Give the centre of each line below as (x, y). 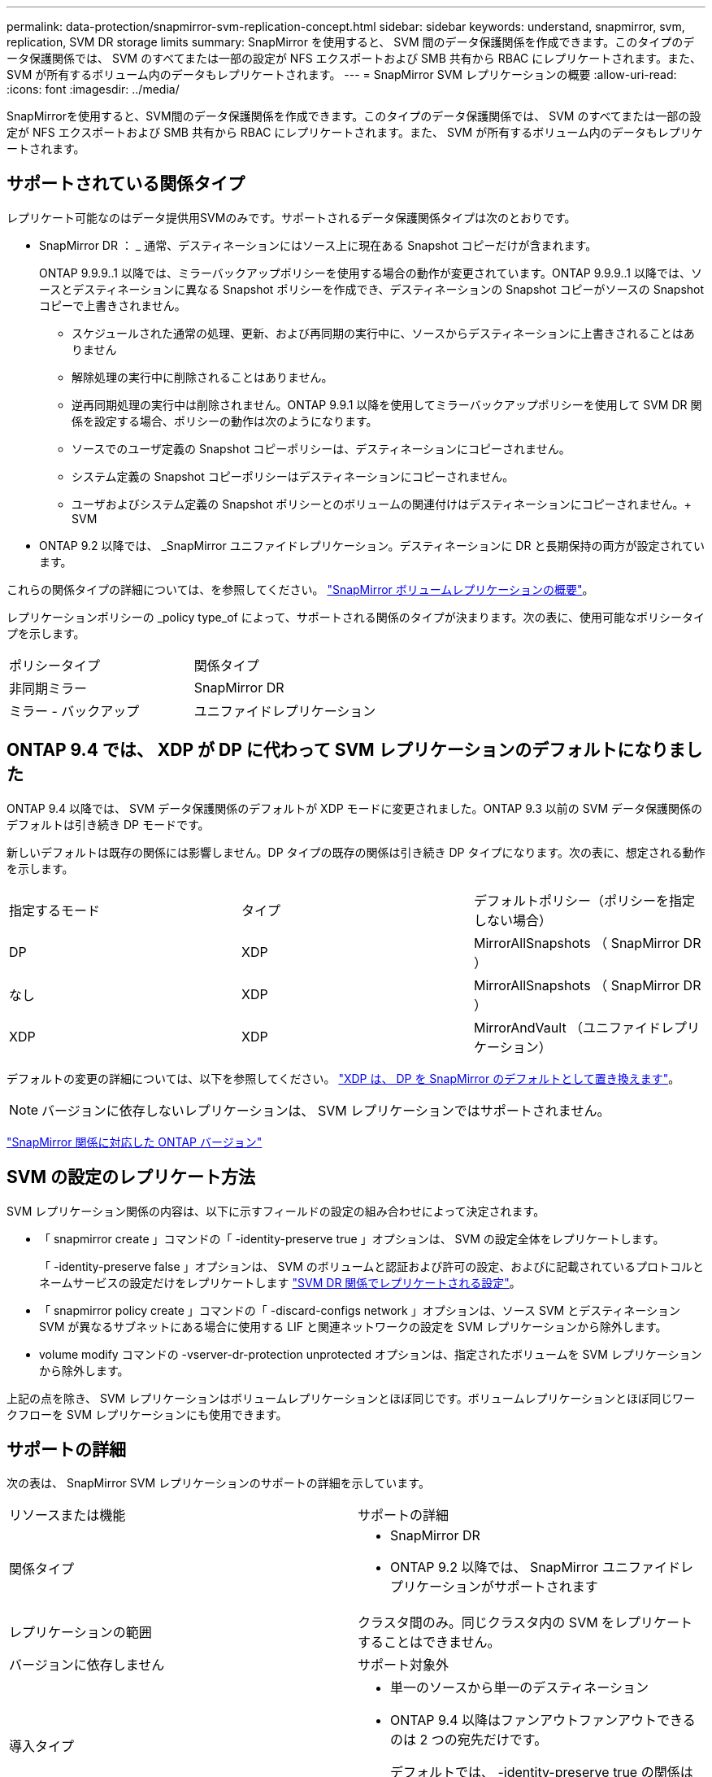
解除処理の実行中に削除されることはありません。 (202, 377)
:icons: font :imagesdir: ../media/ (93, 89)
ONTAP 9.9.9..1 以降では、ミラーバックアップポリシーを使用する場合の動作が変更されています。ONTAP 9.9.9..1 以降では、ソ (371, 273)
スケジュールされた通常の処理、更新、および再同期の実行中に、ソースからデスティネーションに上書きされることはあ (383, 333)
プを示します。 (46, 633)
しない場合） (512, 920)
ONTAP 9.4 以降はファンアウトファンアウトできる (543, 1720)
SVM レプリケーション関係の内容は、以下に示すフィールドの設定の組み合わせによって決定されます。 (276, 1211)
